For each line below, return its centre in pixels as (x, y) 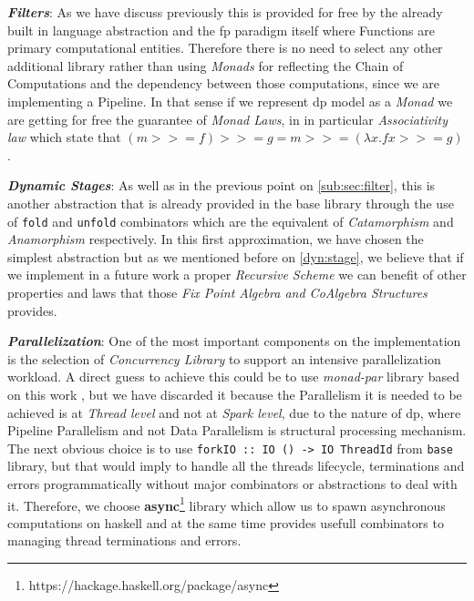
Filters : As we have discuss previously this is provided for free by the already (225, 12)
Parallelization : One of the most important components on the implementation (234, 341)
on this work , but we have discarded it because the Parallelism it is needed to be (235, 394)
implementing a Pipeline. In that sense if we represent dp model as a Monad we (230, 101)
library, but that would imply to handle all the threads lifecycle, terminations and (236, 466)
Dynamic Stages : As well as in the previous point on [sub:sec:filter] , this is (222, 185)
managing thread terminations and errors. (124, 540)
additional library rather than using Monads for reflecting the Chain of (206, 65)
